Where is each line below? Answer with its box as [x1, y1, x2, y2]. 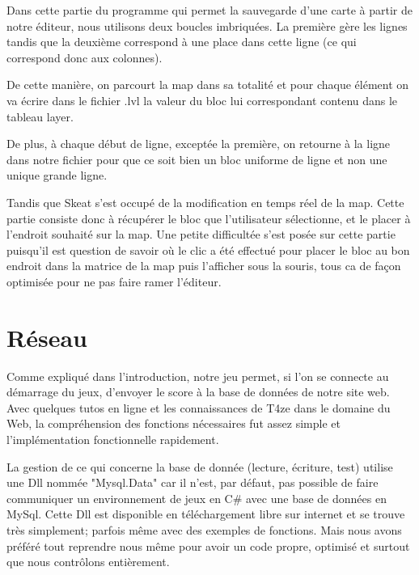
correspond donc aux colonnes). [6, 49, 163, 66]
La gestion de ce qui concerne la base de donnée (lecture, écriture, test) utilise [6, 458, 393, 475]
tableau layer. [6, 108, 74, 125]
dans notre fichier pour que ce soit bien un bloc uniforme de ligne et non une [6, 150, 387, 167]
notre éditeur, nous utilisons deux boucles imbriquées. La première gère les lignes [6, 17, 408, 34]
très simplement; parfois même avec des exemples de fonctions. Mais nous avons [6, 521, 402, 538]
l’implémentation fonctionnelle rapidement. [6, 431, 219, 447]
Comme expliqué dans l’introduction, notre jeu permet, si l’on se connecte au [6, 367, 389, 384]
